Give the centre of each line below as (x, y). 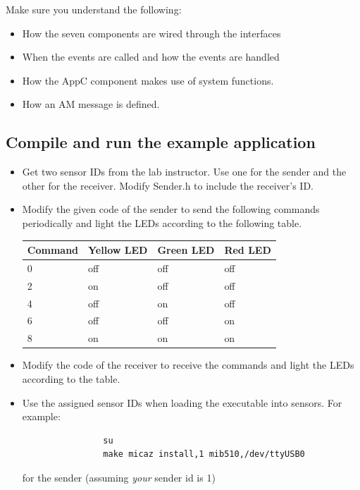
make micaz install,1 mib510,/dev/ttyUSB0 (204, 454)
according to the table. (71, 378)
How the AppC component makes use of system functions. (148, 80)
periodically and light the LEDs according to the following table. (162, 222)
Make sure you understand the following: (94, 9)
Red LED (248, 250)
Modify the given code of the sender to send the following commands (171, 209)
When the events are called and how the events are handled (151, 57)
